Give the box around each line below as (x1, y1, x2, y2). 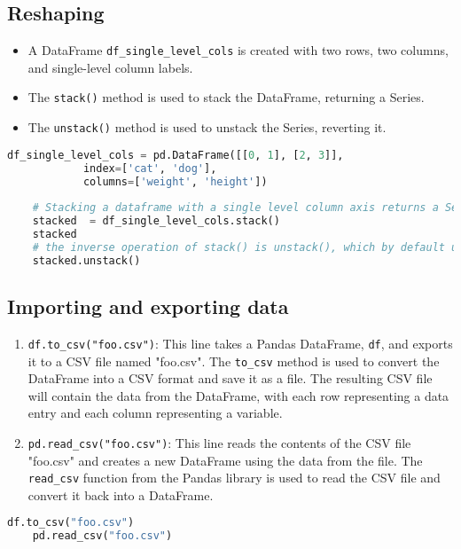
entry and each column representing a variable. (27, 404, 283, 422)
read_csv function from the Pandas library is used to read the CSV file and (27, 468, 441, 487)
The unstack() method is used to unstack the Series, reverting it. (27, 118, 387, 137)
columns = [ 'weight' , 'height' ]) (82, 175, 268, 188)
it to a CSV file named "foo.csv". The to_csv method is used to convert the (27, 351, 440, 370)
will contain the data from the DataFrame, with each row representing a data (27, 386, 449, 404)
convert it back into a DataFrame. (27, 485, 214, 504)
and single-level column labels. (27, 58, 193, 76)
